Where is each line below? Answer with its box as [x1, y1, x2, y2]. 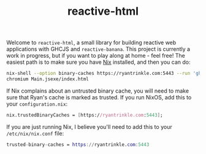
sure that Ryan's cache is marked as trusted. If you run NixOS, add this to [6, 93, 192, 101]
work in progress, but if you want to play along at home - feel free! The [6, 52, 185, 60]
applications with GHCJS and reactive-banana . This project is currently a [6, 45, 191, 53]
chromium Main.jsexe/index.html [6, 76, 89, 82]
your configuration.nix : [6, 100, 68, 107]
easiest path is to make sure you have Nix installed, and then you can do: [6, 58, 191, 66]
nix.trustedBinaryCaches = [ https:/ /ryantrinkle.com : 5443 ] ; [6, 112, 164, 118]
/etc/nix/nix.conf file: [6, 129, 64, 137]
